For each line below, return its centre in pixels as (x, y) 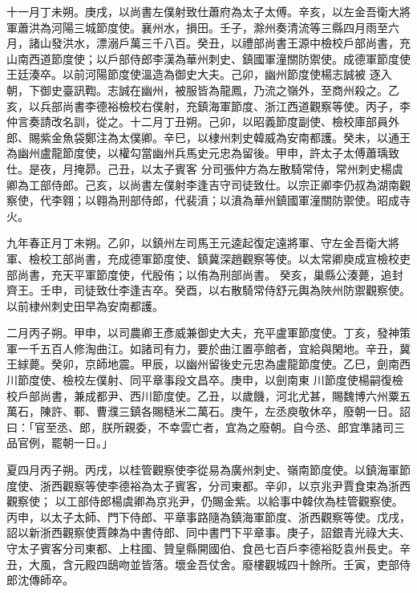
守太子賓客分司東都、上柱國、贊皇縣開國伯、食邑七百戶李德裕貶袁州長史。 (203, 548)
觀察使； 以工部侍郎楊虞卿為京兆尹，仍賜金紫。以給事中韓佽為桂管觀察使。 (205, 501)
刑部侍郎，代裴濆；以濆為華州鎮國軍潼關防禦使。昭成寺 (264, 200)
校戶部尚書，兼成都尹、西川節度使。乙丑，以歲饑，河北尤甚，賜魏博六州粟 (203, 395)
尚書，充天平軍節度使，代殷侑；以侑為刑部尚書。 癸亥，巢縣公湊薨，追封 (210, 274)
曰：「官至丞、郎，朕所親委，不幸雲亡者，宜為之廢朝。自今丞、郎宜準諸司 (200, 426)
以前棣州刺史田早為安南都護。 (85, 305)
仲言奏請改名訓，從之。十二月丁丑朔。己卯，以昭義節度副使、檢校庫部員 (197, 122)
